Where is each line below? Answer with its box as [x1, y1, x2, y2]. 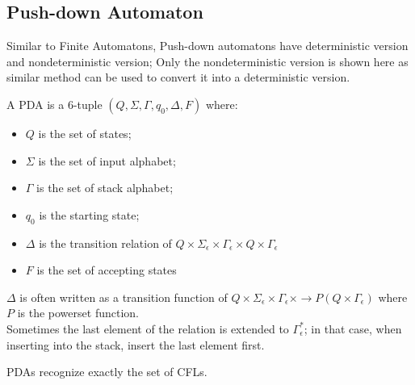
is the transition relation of [39, 234, 172, 251]
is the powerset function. [17, 304, 139, 321]
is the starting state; [39, 206, 140, 223]
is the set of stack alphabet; [36, 179, 174, 196]
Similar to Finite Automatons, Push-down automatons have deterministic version [6, 37, 409, 54]
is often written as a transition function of [19, 288, 228, 305]
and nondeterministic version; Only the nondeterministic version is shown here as [6, 52, 409, 69]
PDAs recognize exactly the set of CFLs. [6, 363, 207, 380]
